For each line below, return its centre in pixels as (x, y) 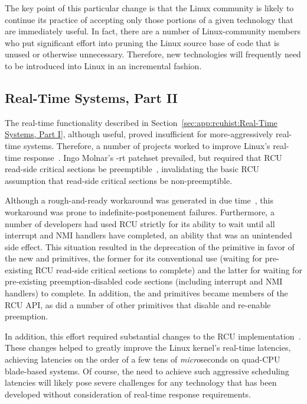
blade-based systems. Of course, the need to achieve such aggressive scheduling (147, 371)
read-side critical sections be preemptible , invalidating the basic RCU (132, 169)
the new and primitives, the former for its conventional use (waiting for (133, 258)
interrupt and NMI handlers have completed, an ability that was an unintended (148, 235)
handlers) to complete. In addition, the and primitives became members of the (146, 293)
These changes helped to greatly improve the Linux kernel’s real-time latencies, (148, 348)
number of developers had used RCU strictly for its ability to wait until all (140, 223)
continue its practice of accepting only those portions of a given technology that (149, 19)
